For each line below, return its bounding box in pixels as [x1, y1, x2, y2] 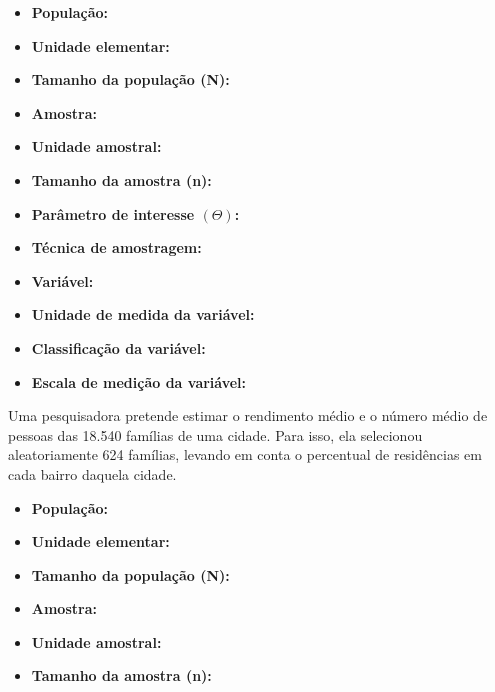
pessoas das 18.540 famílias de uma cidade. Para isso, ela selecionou [8, 424, 423, 445]
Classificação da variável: [31, 337, 206, 358]
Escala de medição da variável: [31, 371, 247, 392]
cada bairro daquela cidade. [8, 463, 177, 484]
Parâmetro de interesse [31, 203, 195, 224]
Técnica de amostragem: [31, 237, 202, 258]
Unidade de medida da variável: [31, 304, 255, 325]
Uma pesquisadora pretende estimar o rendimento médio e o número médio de [8, 405, 488, 426]
